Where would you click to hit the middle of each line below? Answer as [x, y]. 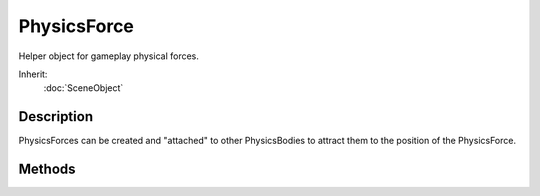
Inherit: [33, 74]
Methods [47, 169]
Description [56, 116]
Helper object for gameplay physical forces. [109, 56]
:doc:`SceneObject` [83, 88]
